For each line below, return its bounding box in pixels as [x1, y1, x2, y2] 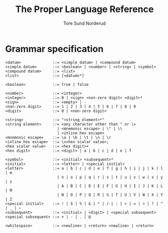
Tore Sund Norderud [63, 20, 106, 26]
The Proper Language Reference [15, 4, 154, 15]
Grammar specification [5, 43, 104, 54]
